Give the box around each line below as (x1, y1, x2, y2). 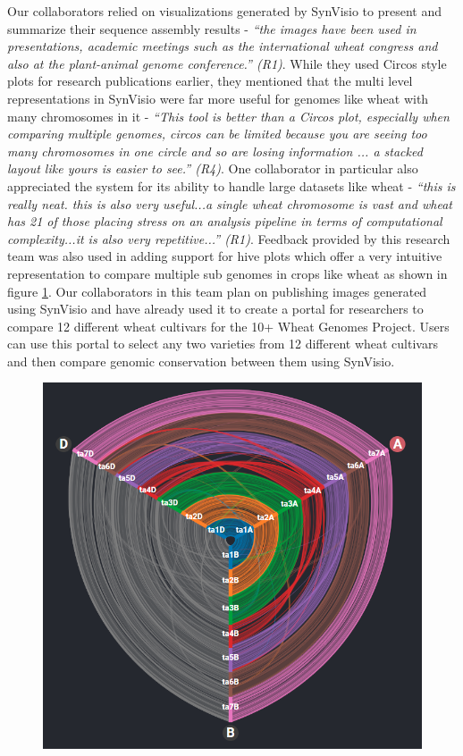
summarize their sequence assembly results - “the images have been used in (7, 19, 417, 38)
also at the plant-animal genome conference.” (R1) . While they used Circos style (7, 54, 447, 72)
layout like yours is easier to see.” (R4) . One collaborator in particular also (7, 159, 418, 178)
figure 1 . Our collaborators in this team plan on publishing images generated (7, 281, 427, 300)
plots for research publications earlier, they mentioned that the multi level (7, 71, 413, 90)
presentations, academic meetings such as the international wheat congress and (7, 37, 438, 55)
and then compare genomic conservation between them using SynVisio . (7, 351, 395, 370)
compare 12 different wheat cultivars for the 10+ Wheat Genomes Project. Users (7, 316, 450, 335)
